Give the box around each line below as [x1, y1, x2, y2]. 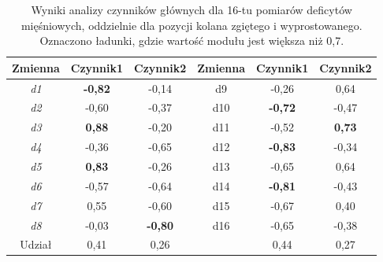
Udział [20, 236, 52, 253]
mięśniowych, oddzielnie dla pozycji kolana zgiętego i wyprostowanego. [20, 17, 363, 33]
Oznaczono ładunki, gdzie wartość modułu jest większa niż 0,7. [39, 32, 344, 49]
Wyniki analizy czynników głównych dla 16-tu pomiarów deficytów [31, 2, 352, 17]
